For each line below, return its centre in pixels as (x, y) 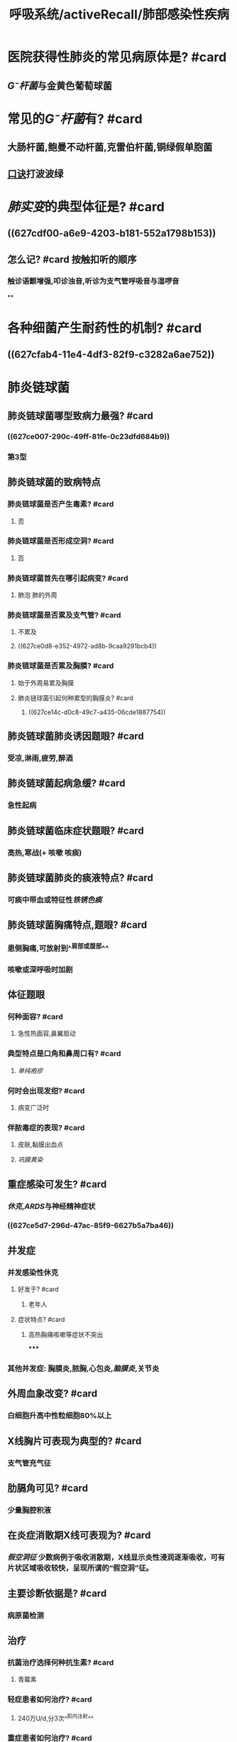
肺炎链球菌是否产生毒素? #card (61, 504)
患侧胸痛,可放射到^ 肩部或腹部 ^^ (58, 948)
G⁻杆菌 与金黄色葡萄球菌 (60, 86)
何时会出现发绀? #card (46, 1090)
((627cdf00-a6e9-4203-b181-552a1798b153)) (112, 233)
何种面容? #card (35, 1016)
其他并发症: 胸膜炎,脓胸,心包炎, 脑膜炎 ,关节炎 (83, 1369)
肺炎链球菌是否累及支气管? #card (64, 615)
